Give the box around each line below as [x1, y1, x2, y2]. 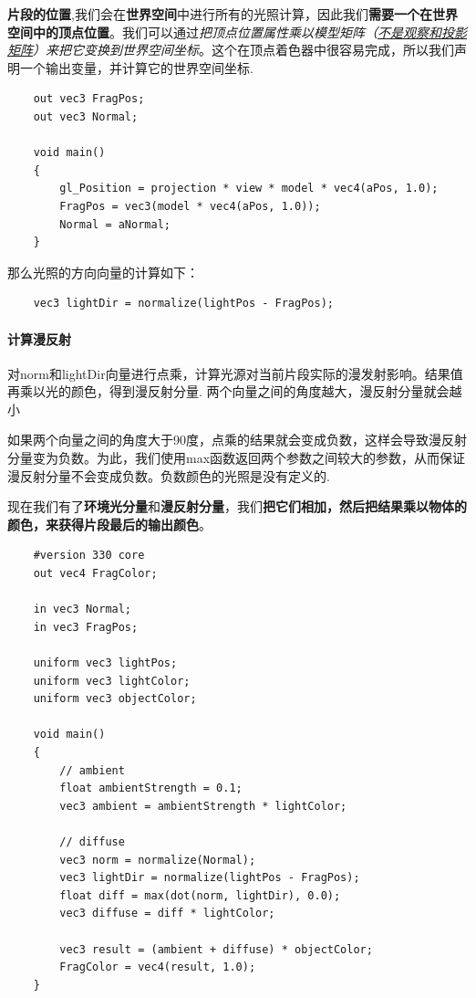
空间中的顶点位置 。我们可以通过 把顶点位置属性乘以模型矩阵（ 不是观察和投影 [7, 22, 467, 41]
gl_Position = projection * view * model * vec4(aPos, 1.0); [59, 182, 439, 195]
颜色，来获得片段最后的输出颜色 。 [7, 514, 212, 533]
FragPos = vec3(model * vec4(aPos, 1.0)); [59, 199, 321, 213]
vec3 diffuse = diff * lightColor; [59, 907, 275, 920]
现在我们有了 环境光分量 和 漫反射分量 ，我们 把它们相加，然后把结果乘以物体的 [7, 497, 467, 516]
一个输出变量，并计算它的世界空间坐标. [19, 58, 254, 77]
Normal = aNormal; [59, 217, 171, 231]
